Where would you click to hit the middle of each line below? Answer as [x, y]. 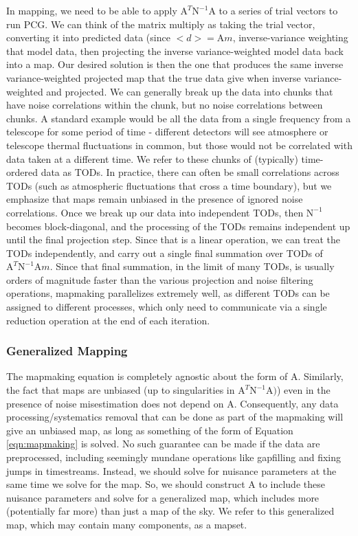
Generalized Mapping [67, 351]
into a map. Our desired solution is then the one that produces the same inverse [175, 64]
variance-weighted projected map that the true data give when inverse [154, 77]
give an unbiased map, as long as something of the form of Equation [150, 430]
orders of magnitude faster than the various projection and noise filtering [160, 279]
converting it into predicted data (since [88, 37]
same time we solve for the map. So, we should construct [126, 484]
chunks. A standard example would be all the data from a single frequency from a [179, 118]
